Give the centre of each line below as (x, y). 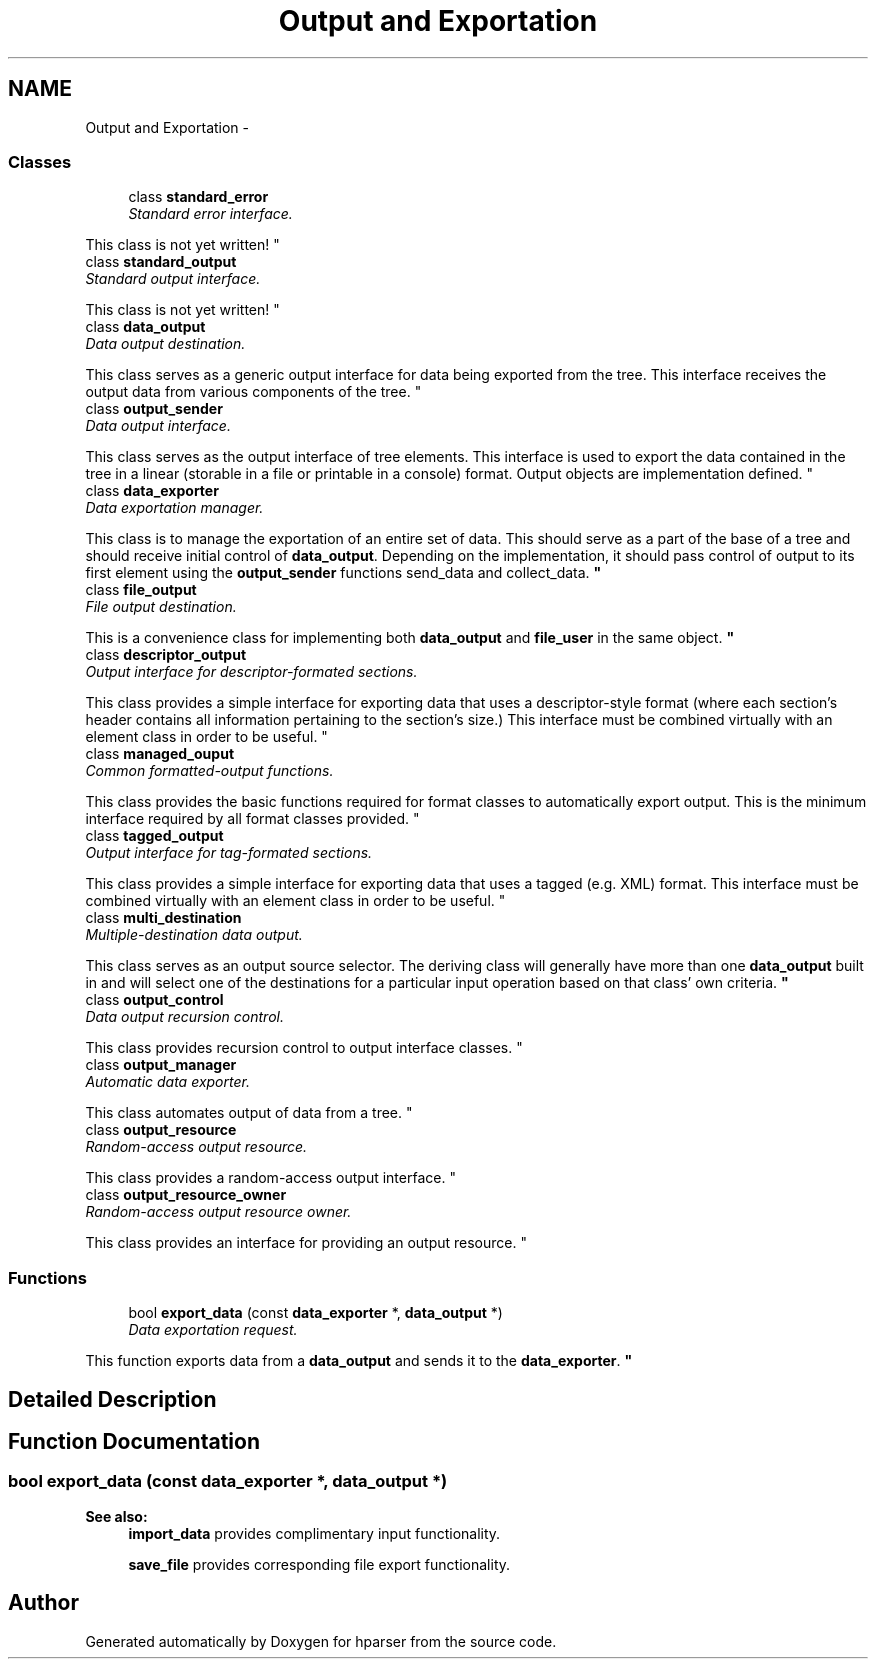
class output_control (154, 1000)
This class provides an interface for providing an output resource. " (306, 1243)
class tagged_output (154, 836)
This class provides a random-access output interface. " (270, 1178)
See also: (116, 1516)
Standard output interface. (173, 279)
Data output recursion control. (184, 1017)
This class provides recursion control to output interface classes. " (304, 1048)
